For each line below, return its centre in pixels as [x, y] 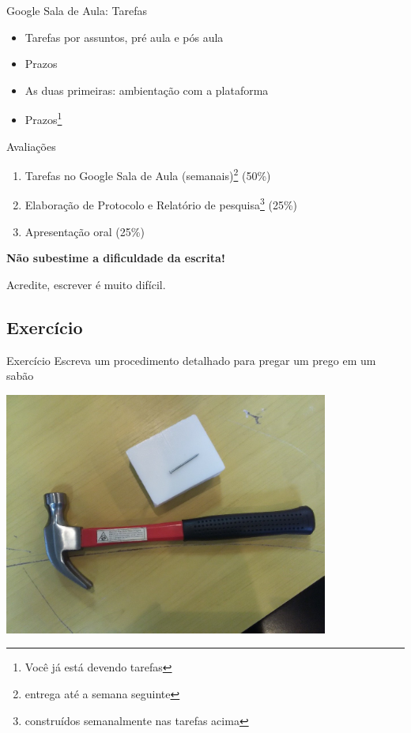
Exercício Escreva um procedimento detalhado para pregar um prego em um [191, 360]
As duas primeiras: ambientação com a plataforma [147, 90]
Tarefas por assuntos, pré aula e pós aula [124, 37]
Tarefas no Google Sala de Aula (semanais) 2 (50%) [148, 174]
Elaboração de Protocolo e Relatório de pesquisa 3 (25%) [161, 204]
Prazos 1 [43, 118]
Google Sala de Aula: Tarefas [77, 10]
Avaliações [31, 146]
